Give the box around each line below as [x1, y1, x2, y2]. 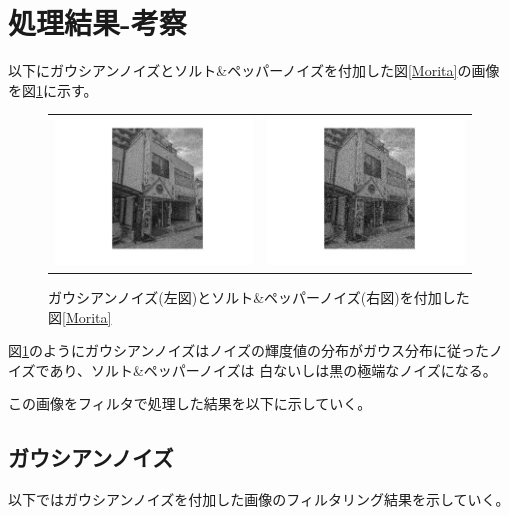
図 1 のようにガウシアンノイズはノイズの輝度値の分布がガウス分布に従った [8, 340, 489, 361]
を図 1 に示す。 [8, 79, 98, 100]
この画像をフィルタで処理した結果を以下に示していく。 [8, 393, 372, 414]
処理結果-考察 [8, 2, 187, 43]
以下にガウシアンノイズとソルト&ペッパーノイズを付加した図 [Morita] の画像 [8, 60, 500, 81]
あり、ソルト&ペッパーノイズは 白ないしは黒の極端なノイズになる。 [49, 359, 497, 380]
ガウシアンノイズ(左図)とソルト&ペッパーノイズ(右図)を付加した [48, 286, 470, 307]
